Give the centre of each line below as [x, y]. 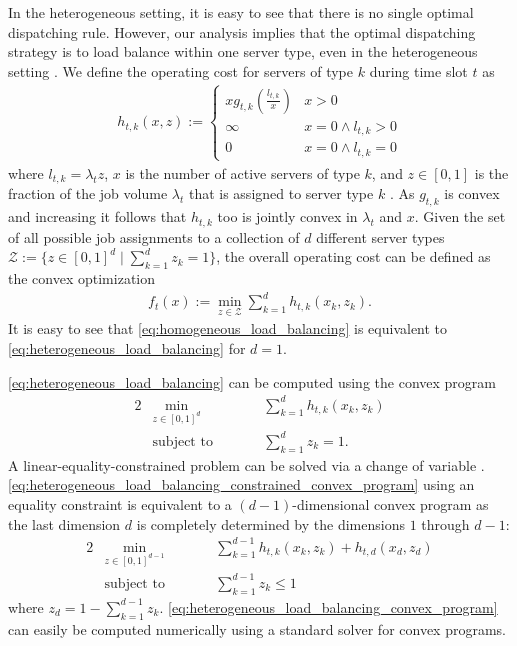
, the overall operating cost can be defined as [353, 256]
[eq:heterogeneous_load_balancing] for [127, 347]
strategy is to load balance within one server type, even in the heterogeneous [243, 51]
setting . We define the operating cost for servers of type [181, 70]
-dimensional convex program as [390, 503]
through [445, 523]
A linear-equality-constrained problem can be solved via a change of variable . [246, 464]
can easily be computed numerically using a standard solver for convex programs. [257, 628]
